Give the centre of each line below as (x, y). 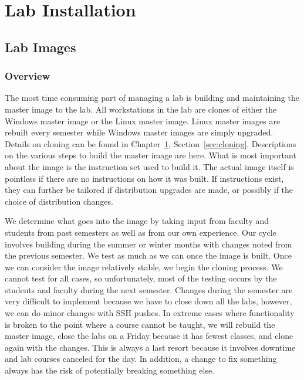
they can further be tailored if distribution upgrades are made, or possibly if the (149, 190)
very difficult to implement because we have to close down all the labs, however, (148, 301)
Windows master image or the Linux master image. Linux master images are (143, 121)
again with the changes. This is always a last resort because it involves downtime (150, 347)
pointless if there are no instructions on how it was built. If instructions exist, (144, 178)
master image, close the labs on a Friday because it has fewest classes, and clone (149, 336)
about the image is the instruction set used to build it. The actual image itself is (149, 166)
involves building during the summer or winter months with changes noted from (148, 244)
